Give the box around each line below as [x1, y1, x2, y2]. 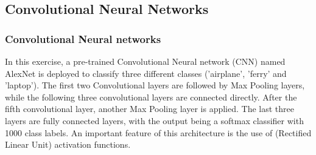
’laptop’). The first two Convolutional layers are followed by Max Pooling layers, [5, 79, 305, 91]
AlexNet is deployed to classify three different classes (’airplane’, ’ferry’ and [5, 67, 287, 79]
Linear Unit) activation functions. [5, 138, 131, 151]
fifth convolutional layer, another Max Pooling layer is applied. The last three [5, 102, 294, 115]
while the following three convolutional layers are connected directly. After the [5, 90, 297, 103]
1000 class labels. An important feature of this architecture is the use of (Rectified [5, 126, 312, 139]
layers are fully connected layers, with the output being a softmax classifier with [5, 114, 304, 127]
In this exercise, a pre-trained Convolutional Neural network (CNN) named [5, 55, 286, 67]
